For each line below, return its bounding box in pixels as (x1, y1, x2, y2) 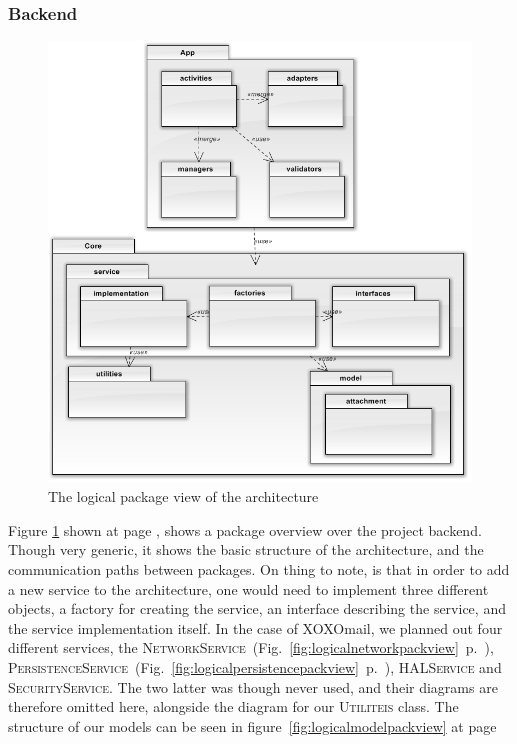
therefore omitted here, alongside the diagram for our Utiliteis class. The (8, 696, 459, 717)
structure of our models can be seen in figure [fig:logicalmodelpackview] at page (8, 715, 497, 736)
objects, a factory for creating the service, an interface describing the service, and (8, 598, 506, 619)
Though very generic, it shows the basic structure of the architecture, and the (8, 539, 484, 560)
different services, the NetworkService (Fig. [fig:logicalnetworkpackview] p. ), (8, 637, 494, 658)
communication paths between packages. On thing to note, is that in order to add (8, 559, 510, 580)
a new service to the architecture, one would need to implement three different (8, 578, 489, 599)
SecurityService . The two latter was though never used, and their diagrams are (8, 676, 498, 697)
